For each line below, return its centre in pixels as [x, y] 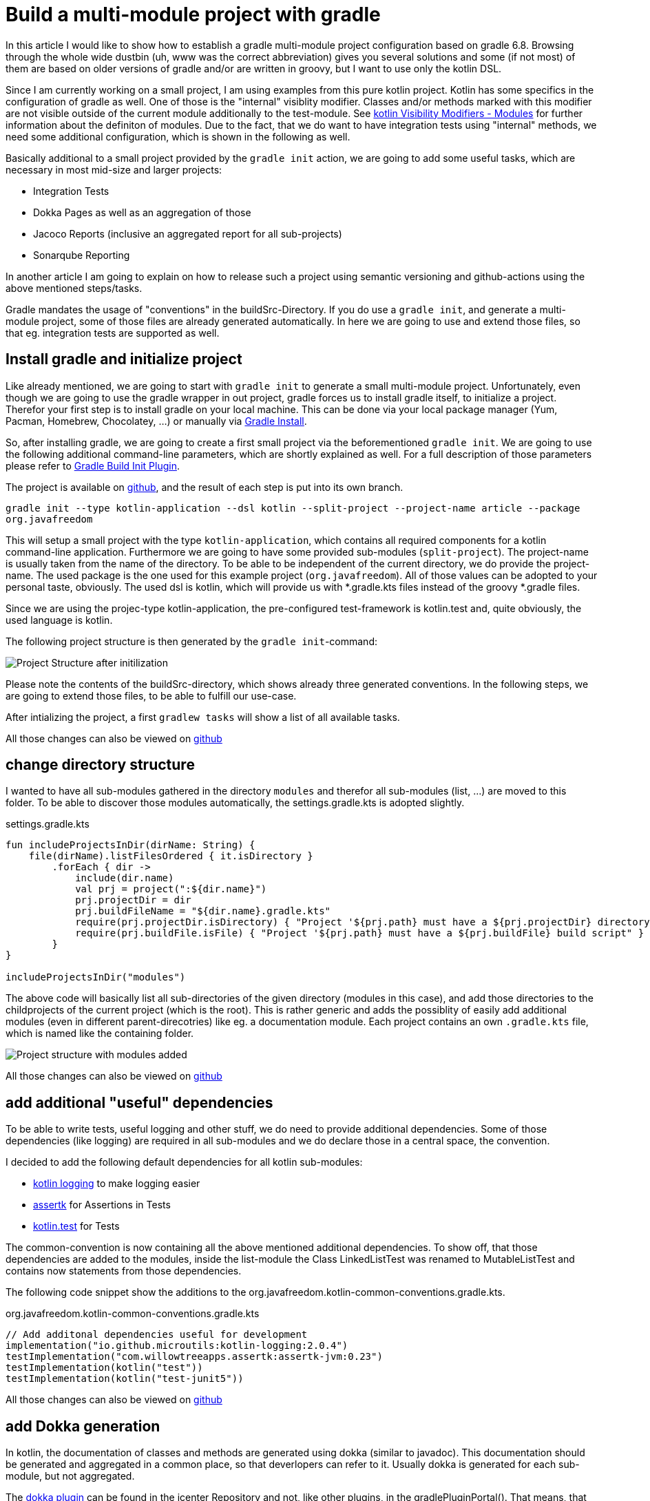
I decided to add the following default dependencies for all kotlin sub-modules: [184, 1162]
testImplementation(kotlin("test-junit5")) [125, 1379]
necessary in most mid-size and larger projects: [114, 169]
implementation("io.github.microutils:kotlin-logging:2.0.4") [177, 1346]
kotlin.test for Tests [76, 1226]
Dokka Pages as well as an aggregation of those [142, 212]
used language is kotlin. [59, 620]
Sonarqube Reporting [82, 255]
